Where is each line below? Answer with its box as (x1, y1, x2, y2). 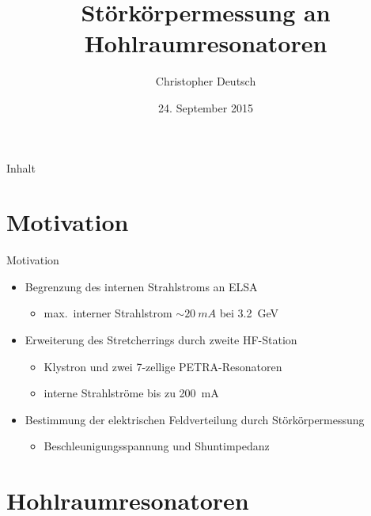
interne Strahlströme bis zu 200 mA (44, 385, 219, 401)
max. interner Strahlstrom (44, 305, 172, 321)
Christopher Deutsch (155, 73, 256, 89)
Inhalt (6, 159, 36, 176)
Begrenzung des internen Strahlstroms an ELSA (25, 278, 258, 294)
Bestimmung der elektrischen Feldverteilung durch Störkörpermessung (25, 411, 365, 427)
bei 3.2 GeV (219, 305, 279, 321)
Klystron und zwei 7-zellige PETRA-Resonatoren (44, 358, 282, 374)
